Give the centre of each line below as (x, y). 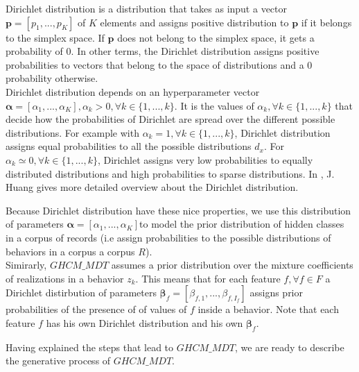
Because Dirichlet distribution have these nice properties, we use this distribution (178, 210)
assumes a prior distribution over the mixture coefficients (232, 265)
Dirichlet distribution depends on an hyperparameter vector (133, 91)
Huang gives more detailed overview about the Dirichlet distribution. (152, 187)
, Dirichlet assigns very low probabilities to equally (205, 159)
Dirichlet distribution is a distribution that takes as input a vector (147, 8)
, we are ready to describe (290, 347)
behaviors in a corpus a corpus (70, 251)
